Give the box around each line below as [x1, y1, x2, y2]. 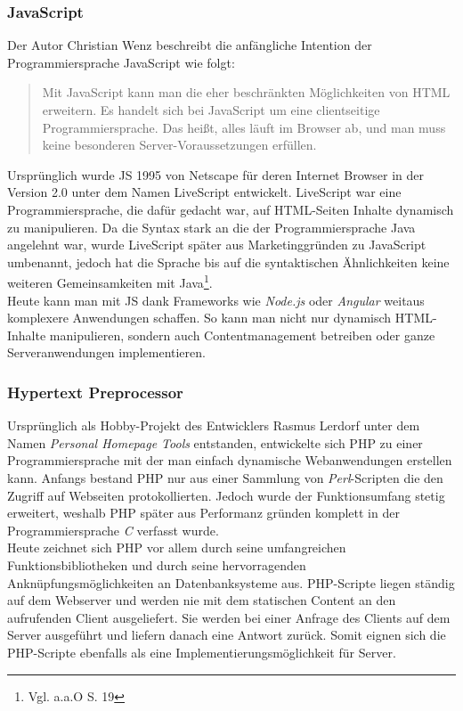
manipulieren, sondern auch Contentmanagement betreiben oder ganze [49, 325, 435, 344]
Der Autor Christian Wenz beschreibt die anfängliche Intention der [7, 36, 372, 54]
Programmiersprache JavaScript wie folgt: [7, 53, 235, 71]
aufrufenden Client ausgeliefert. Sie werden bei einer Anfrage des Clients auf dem [7, 608, 451, 626]
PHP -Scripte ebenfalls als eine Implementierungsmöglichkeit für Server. [7, 642, 396, 661]
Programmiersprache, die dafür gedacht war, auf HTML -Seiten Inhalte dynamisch [7, 200, 454, 218]
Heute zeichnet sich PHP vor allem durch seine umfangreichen [7, 538, 346, 557]
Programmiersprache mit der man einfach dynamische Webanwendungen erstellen [7, 451, 452, 470]
